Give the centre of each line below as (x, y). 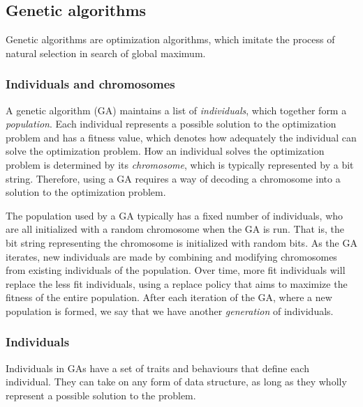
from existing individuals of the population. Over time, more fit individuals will (176, 270)
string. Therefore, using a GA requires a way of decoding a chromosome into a (173, 178)
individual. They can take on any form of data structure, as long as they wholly (176, 382)
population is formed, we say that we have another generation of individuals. (170, 310)
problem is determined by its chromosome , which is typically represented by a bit (180, 164)
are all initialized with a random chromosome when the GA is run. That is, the (175, 229)
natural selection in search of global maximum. (106, 53)
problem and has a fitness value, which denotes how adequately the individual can (181, 137)
